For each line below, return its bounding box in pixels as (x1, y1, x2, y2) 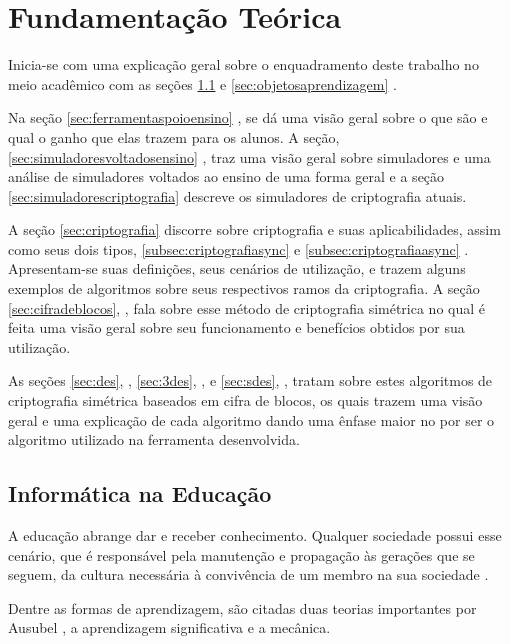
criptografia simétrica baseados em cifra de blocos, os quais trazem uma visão (8, 390, 483, 411)
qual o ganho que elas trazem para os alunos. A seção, (8, 126, 340, 147)
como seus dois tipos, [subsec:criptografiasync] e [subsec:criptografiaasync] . (8, 238, 469, 259)
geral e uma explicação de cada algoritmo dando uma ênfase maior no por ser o (8, 409, 495, 430)
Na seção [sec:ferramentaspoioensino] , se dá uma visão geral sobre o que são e (8, 107, 488, 128)
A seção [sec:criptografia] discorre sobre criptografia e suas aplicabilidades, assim (8, 219, 501, 240)
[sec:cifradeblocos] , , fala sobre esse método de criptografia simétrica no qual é (8, 297, 486, 318)
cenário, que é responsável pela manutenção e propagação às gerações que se (8, 544, 475, 565)
